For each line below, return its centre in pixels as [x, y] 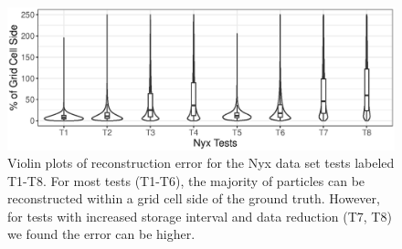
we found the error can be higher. [101, 234]
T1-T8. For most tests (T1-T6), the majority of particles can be [186, 180]
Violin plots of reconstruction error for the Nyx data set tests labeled [201, 163]
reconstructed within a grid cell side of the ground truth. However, [194, 198]
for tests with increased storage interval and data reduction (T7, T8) [200, 216]
